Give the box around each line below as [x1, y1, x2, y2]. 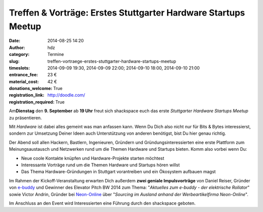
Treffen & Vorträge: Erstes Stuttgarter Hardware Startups [9, 7, 245, 18]
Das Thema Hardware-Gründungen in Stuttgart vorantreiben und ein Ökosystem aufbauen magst [21, 169, 216, 175]
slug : [9, 58, 19, 64]
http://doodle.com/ [47, 92, 85, 98]
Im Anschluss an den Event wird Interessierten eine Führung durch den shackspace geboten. [9, 200, 196, 206]
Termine [47, 52, 64, 57]
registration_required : [9, 99, 55, 105]
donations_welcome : [9, 86, 53, 91]
